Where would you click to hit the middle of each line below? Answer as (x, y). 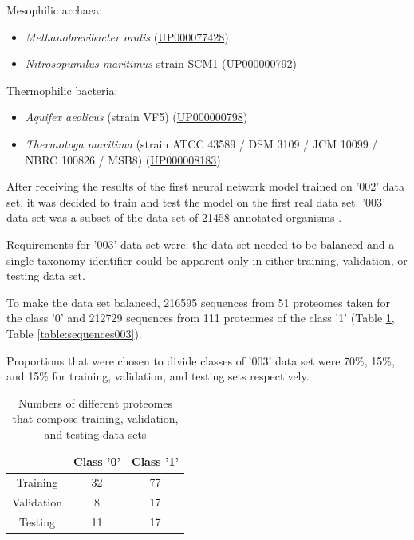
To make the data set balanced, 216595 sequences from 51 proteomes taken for (199, 302)
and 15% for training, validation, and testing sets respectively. (158, 376)
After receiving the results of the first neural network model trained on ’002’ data (206, 186)
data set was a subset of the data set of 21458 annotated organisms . (174, 217)
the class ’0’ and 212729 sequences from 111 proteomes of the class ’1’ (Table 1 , (201, 318)
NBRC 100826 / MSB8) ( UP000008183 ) (123, 159)
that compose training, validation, (95, 418)
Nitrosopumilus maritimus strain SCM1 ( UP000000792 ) (161, 63)
